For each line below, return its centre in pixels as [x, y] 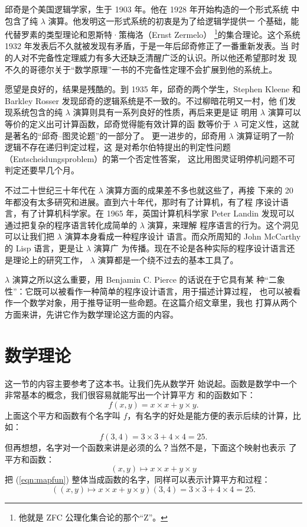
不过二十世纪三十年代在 [50, 190]
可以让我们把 [30, 236]
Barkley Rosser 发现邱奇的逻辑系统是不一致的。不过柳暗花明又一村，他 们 [146, 100]
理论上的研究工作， [50, 259]
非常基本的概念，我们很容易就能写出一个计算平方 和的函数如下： [130, 395]
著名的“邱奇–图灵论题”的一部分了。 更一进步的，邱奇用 [119, 135]
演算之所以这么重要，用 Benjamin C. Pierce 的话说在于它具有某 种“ [140, 279]
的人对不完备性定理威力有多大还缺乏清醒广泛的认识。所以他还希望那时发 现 [151, 58]
